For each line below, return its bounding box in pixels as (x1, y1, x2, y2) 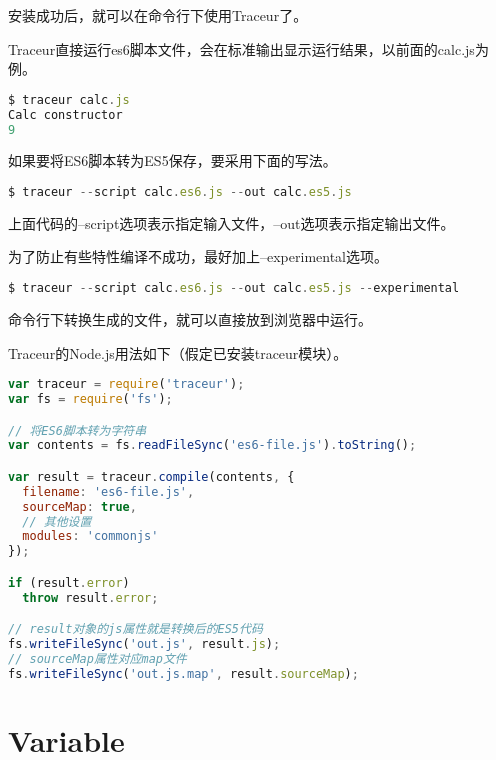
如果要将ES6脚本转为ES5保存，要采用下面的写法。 (8, 150, 337, 171)
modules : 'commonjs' (22, 529, 159, 544)
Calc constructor (8, 107, 123, 122)
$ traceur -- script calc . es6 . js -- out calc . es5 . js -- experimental (8, 281, 460, 296)
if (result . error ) (8, 575, 130, 590)
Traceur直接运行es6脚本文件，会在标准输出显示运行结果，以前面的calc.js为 (8, 38, 489, 59)
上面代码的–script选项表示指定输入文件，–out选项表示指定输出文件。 (8, 212, 455, 233)
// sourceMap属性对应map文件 (8, 652, 187, 666)
